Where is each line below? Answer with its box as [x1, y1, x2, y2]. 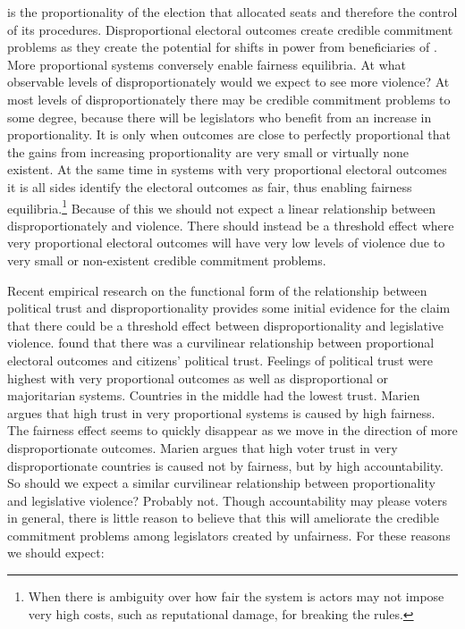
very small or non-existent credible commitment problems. [7, 250, 326, 269]
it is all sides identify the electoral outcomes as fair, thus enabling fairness [7, 177, 412, 196]
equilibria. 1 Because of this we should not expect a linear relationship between [7, 196, 435, 217]
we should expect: [7, 543, 105, 562]
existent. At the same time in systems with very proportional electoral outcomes [7, 160, 447, 179]
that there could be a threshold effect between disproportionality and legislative [7, 315, 444, 334]
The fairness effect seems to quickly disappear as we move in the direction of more [7, 421, 458, 440]
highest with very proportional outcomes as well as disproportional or [7, 368, 389, 387]
